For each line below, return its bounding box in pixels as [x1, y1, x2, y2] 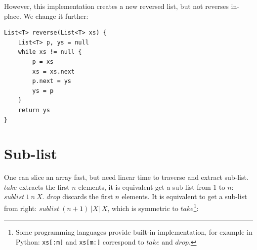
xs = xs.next [32, 68, 75, 75]
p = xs [32, 58, 54, 65]
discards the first [62, 191, 113, 202]
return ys [18, 106, 50, 114]
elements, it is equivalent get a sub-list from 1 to [78, 181, 225, 192]
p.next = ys [32, 78, 72, 85]
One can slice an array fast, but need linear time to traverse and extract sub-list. [4, 172, 249, 182]
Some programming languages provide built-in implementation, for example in [15, 227, 253, 237]
